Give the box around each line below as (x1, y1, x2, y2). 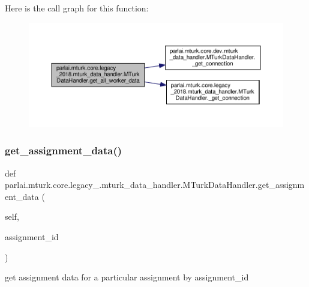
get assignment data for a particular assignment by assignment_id (5, 271, 249, 283)
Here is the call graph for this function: (5, 2, 149, 14)
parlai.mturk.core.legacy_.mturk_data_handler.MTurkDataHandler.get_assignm (5, 178, 305, 191)
